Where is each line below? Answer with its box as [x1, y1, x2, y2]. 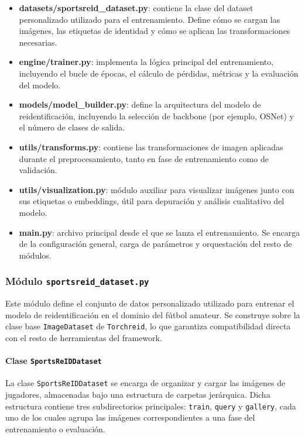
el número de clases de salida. [19, 121, 125, 133]
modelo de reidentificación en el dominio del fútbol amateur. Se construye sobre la [5, 308, 300, 321]
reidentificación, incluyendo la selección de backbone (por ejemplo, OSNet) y [19, 109, 294, 122]
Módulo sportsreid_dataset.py [5, 274, 149, 288]
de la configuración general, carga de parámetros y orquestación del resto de [19, 238, 292, 250]
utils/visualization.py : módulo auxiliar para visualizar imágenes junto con [19, 183, 294, 195]
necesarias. [19, 36, 57, 48]
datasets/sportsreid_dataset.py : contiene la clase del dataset [19, 2, 253, 13]
